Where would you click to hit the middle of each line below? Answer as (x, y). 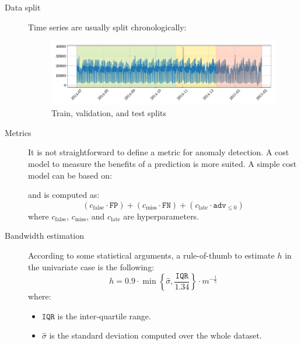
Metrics (18, 132)
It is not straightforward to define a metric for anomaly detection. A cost (159, 152)
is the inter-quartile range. (104, 316)
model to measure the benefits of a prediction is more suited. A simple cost (162, 164)
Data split (23, 7)
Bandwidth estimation (45, 236)
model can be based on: (70, 175)
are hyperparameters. (161, 216)
